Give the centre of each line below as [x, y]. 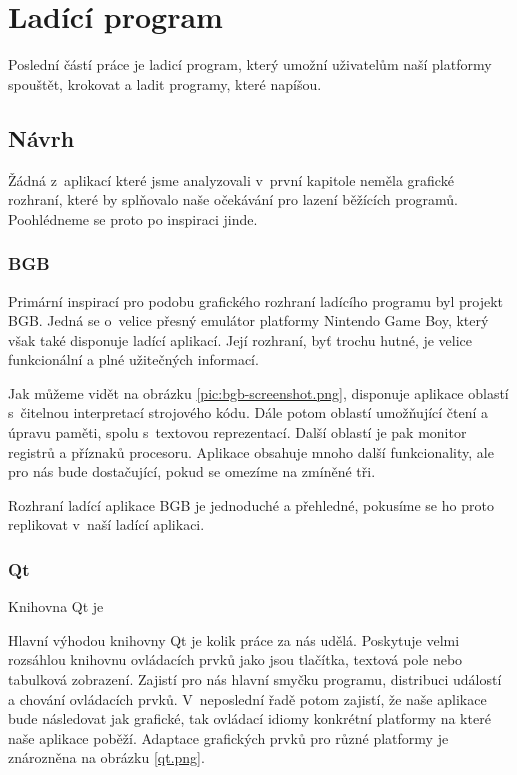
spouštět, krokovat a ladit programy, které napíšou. [165, 83]
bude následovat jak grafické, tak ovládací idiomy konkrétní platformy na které [249, 718]
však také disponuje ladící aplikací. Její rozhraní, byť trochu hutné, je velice [240, 339]
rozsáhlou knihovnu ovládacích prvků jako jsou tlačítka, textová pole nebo [235, 659]
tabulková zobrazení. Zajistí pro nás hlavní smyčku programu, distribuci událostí [255, 679]
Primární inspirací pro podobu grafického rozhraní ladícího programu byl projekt [256, 300]
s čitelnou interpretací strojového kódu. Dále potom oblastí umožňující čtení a [248, 412]
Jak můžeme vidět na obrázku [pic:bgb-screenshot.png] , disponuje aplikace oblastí [258, 392]
